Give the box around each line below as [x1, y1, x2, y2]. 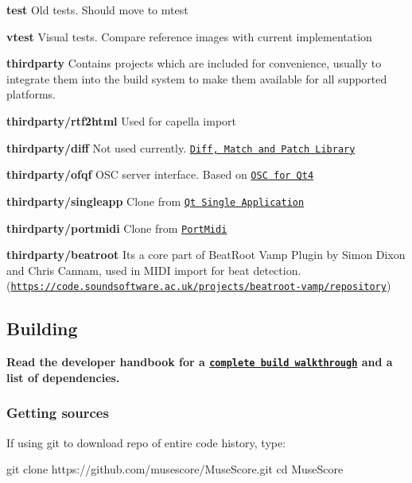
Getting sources [6, 403, 109, 423]
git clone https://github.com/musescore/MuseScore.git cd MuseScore [6, 461, 344, 477]
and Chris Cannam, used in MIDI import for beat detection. [6, 261, 301, 278]
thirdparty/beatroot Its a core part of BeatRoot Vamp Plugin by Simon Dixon [6, 246, 406, 263]
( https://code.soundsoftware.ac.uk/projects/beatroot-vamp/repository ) [6, 277, 391, 294]
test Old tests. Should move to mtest [6, 2, 189, 17]
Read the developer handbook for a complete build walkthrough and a [6, 354, 393, 370]
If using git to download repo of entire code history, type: [6, 434, 286, 450]
